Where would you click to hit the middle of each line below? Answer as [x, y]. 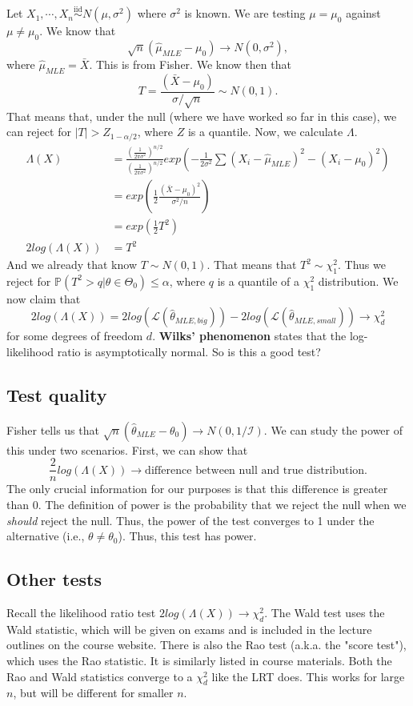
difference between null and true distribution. [256, 470]
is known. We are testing [245, 13]
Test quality [57, 395]
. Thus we [362, 265]
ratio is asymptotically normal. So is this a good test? [189, 352]
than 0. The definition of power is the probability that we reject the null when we [206, 505]
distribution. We [358, 281]
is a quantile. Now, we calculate [265, 132]
